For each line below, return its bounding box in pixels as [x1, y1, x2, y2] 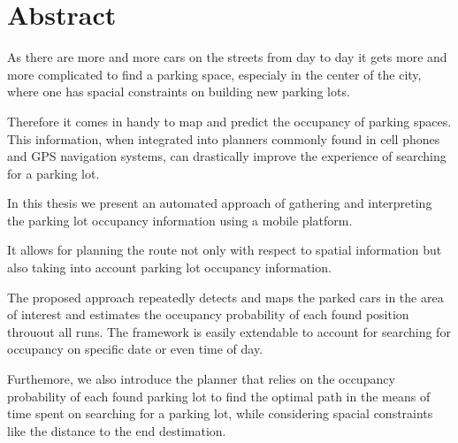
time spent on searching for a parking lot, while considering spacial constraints [7, 404, 433, 423]
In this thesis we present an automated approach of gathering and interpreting [7, 194, 432, 212]
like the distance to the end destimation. [7, 421, 226, 439]
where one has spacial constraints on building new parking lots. [7, 82, 350, 101]
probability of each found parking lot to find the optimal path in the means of [7, 386, 431, 405]
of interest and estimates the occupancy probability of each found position [7, 305, 409, 324]
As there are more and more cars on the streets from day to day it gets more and [7, 48, 447, 66]
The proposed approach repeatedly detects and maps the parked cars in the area [7, 287, 444, 306]
